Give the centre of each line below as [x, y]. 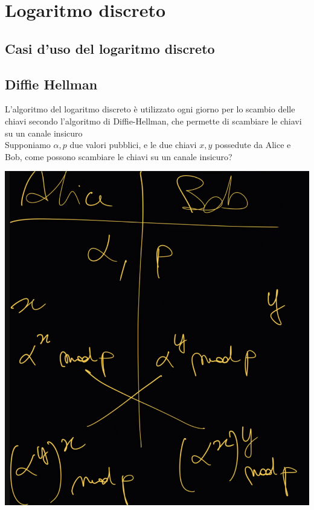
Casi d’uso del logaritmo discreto [110, 48]
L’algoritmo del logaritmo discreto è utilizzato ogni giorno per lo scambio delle [150, 109]
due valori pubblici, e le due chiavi [133, 145]
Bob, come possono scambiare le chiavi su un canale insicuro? [119, 156]
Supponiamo [28, 145]
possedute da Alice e [253, 145]
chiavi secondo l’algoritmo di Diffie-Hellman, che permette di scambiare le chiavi [153, 121]
